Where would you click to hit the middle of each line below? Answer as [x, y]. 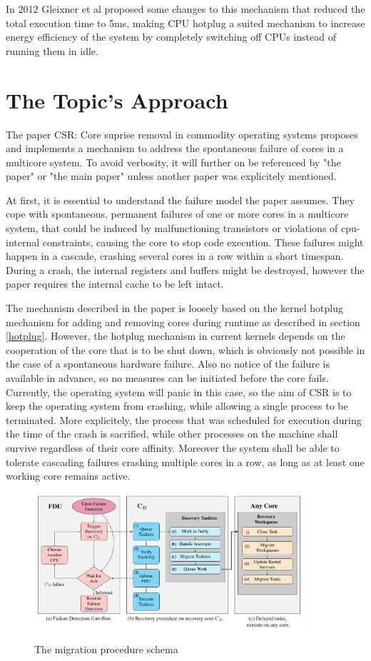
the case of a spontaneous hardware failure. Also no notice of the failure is [168, 364]
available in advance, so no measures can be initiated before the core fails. [167, 378]
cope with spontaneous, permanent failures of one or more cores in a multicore [177, 214]
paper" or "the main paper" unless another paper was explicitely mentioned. [171, 176]
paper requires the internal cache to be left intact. [115, 284]
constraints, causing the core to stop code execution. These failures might [203, 242]
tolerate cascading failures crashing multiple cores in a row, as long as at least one [185, 461]
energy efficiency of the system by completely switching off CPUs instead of [171, 37]
